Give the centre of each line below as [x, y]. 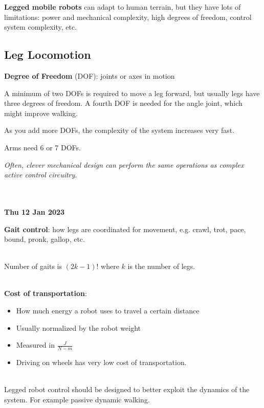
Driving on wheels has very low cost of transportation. [101, 362]
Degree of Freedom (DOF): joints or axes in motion [90, 75]
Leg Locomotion [48, 54]
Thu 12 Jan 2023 [35, 211]
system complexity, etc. [41, 27]
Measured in [35, 345]
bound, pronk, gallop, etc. [45, 239]
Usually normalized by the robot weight [79, 327]
